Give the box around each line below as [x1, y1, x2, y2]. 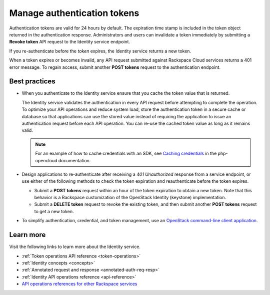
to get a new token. [34, 208, 74, 214]
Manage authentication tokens [9, 7, 139, 18]
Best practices [9, 77, 55, 86]
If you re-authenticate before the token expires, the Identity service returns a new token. [9, 48, 191, 54]
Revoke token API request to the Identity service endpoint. [9, 39, 130, 45]
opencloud [35, 157, 57, 163]
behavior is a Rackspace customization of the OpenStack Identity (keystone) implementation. [34, 195, 226, 201]
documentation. [58, 157, 91, 163]
